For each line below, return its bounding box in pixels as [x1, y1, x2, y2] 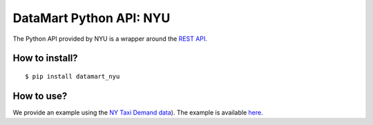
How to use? [12, 90, 68, 102]
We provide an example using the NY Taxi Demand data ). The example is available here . [12, 108, 263, 117]
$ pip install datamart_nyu [25, 73, 120, 80]
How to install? [12, 52, 79, 64]
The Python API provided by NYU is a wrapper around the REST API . [12, 35, 207, 43]
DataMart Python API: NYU [12, 10, 171, 26]
